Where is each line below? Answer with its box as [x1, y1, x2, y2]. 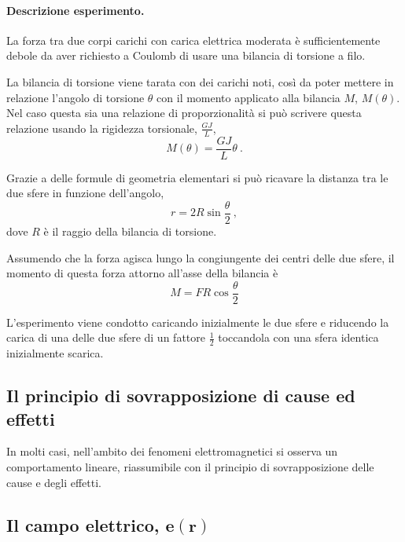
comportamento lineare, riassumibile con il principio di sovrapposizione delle [6, 458, 374, 474]
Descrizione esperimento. [6, 2, 145, 18]
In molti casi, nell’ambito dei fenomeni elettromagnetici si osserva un [6, 443, 338, 460]
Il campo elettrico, [6, 512, 160, 537]
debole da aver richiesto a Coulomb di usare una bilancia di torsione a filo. [6, 47, 366, 64]
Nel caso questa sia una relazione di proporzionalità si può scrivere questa [6, 104, 362, 121]
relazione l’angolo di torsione [6, 89, 145, 105]
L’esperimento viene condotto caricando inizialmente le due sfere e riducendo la [6, 313, 389, 330]
